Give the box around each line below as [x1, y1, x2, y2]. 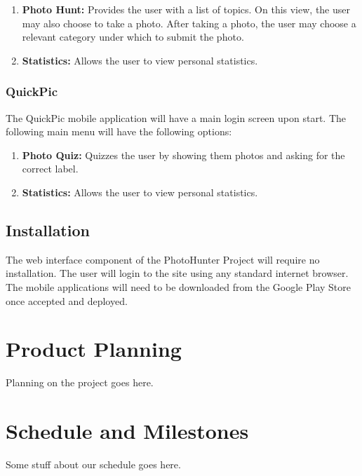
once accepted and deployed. [6, 293, 128, 308]
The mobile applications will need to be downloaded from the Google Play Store [6, 279, 351, 294]
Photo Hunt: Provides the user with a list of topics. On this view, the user [22, 2, 351, 16]
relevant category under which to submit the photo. [22, 29, 244, 44]
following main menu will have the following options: [6, 124, 232, 139]
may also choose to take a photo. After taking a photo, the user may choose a [22, 15, 356, 30]
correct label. [22, 161, 79, 176]
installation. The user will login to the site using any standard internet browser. [6, 266, 349, 280]
